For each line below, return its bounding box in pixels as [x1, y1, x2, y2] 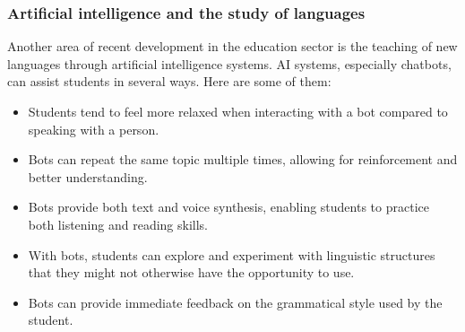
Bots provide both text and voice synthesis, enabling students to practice [28, 197, 429, 216]
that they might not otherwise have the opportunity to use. [28, 263, 355, 282]
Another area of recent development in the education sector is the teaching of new [7, 37, 458, 56]
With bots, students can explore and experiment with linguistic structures [28, 245, 435, 264]
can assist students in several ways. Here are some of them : [7, 72, 332, 91]
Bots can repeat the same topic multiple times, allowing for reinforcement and [28, 150, 458, 169]
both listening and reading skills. [28, 214, 208, 233]
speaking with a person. [28, 119, 159, 138]
